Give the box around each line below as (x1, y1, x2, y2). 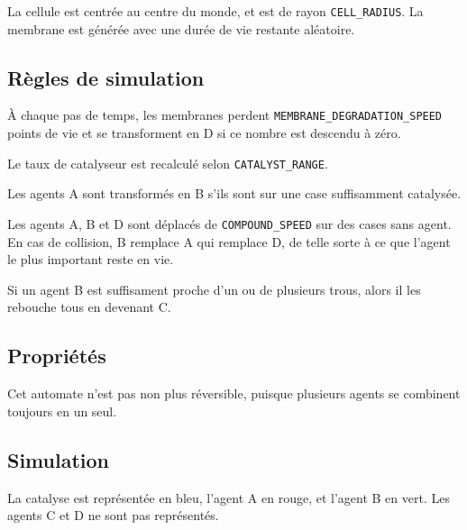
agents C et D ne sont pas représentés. (7, 506, 219, 525)
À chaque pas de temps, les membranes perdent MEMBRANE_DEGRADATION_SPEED (7, 105, 443, 124)
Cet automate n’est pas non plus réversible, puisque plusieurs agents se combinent (7, 384, 461, 403)
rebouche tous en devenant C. (7, 297, 171, 316)
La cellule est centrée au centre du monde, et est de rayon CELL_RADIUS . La (7, 2, 424, 20)
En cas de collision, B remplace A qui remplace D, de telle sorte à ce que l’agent (7, 232, 451, 251)
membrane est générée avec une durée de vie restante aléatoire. (7, 19, 355, 38)
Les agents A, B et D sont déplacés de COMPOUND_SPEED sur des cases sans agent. (7, 214, 452, 233)
